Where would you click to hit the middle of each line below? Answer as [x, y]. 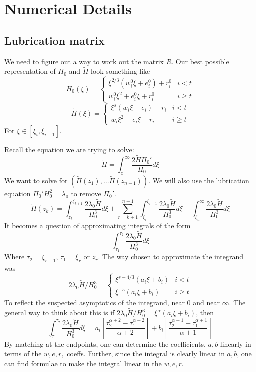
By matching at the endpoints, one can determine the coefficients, [105, 344]
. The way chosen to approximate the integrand [171, 256]
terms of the [23, 354]
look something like [120, 71]
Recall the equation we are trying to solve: [69, 149]
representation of [30, 71]
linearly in [236, 344]
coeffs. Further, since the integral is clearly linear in [146, 354]
